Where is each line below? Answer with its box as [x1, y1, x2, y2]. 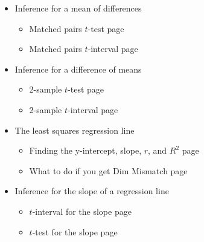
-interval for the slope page [32, 204, 132, 217]
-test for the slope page [32, 225, 118, 238]
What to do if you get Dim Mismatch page [29, 164, 188, 177]
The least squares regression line [14, 123, 135, 136]
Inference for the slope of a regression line [14, 185, 169, 197]
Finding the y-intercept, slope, [29, 144, 142, 157]
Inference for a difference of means [14, 62, 142, 75]
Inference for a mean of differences [14, 2, 142, 14]
